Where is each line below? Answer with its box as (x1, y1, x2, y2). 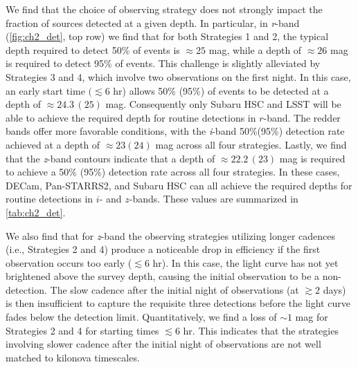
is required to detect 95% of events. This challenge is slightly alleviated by (6, 56, 321, 70)
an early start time (6, 83, 85, 97)
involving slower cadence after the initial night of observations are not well (6, 337, 321, 351)
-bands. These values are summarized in (129, 191, 298, 206)
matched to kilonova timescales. (6, 350, 140, 364)
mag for (295, 310, 328, 324)
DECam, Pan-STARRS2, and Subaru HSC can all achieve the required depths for (6, 178, 352, 192)
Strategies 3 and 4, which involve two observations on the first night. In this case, (6, 69, 351, 84)
